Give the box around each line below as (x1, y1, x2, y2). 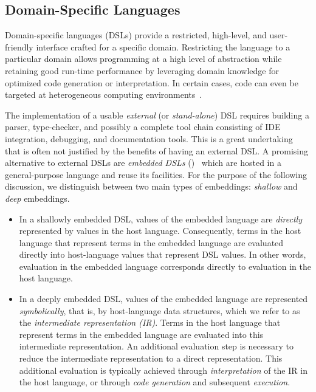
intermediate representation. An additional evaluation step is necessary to (19, 340, 294, 352)
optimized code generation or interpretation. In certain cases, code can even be (5, 76, 298, 89)
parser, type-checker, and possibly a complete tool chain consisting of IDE (5, 120, 281, 133)
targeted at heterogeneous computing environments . (5, 88, 202, 101)
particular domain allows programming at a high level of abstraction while (5, 52, 282, 65)
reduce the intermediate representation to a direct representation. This (19, 352, 283, 365)
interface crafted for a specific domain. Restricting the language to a (36, 40, 290, 53)
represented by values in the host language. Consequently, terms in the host (19, 224, 301, 237)
